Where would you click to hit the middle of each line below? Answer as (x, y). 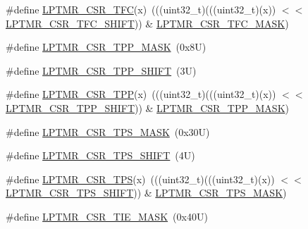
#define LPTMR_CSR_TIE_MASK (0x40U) (107, 216)
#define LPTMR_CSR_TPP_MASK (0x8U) (106, 47)
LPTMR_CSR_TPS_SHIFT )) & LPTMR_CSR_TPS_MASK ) (146, 193)
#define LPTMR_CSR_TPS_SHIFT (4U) (100, 155)
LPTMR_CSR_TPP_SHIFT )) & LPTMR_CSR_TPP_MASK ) (147, 107)
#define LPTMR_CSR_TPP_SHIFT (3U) (101, 70)
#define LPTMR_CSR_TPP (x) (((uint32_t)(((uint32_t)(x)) (141, 94)
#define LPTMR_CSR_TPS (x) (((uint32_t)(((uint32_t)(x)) (140, 179)
